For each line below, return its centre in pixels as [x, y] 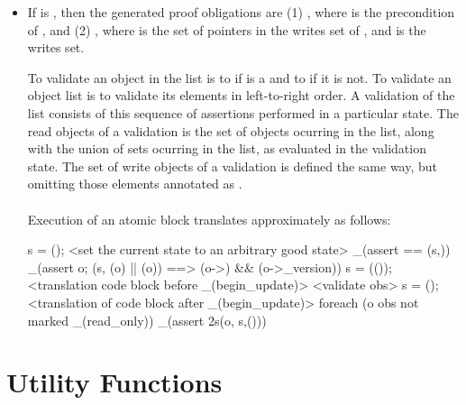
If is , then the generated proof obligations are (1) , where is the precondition [241, 12]
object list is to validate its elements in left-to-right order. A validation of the [241, 95]
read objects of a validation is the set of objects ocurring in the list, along [231, 130]
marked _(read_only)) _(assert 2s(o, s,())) [147, 320]
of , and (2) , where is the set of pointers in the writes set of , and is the [227, 29]
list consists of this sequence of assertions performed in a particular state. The [243, 112]
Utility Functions [114, 382]
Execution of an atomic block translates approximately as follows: [209, 219]
